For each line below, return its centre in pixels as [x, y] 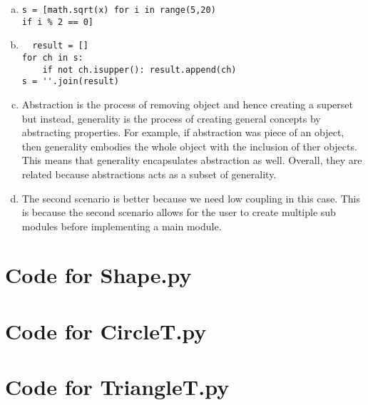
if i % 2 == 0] [58, 22]
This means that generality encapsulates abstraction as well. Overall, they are [192, 160]
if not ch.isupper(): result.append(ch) [139, 70]
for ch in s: [52, 57]
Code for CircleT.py [106, 330]
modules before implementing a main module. [122, 226]
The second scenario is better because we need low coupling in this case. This [191, 198]
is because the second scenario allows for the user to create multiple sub [179, 212]
